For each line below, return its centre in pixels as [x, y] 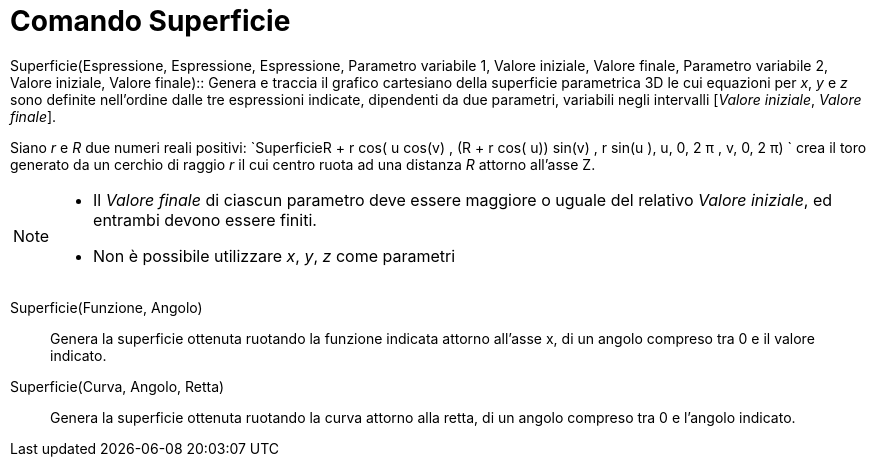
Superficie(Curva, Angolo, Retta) [117, 386]
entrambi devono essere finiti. [205, 219]
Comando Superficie [150, 21]
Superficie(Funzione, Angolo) [106, 307]
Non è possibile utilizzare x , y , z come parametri [274, 255]
